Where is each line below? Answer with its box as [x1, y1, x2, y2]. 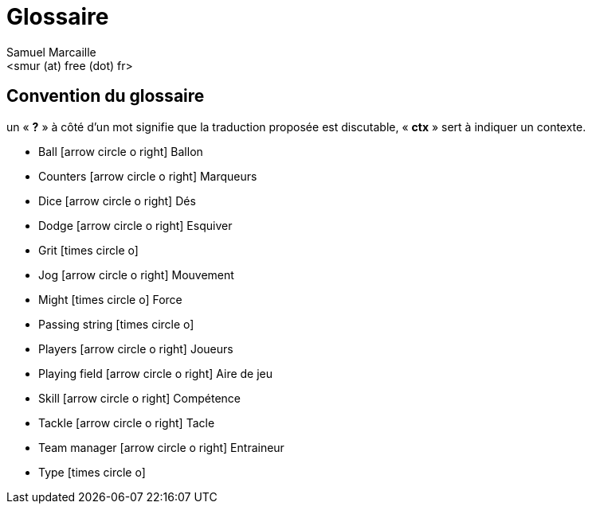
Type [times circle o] [38, 465, 146, 479]
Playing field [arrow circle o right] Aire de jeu [38, 366, 273, 380]
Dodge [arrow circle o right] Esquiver [38, 218, 233, 232]
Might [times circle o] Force [38, 292, 182, 306]
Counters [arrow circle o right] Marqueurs [38, 169, 257, 183]
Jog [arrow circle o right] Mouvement [38, 267, 234, 282]
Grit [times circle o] [38, 243, 139, 257]
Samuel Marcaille [6, 45, 96, 59]
